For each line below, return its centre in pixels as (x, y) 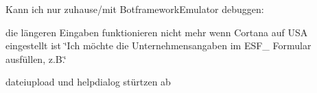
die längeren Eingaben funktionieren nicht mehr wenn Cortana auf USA (157, 32)
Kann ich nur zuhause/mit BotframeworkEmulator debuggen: (135, 9)
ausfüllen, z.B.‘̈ (36, 58)
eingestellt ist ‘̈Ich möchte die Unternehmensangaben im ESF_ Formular (158, 45)
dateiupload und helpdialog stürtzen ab (88, 82)
